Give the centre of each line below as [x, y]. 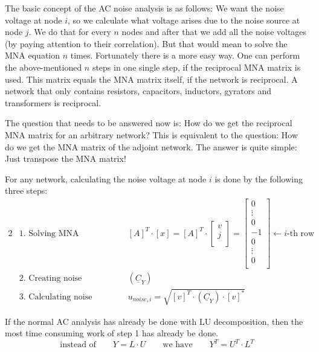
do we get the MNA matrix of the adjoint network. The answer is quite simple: [151, 146]
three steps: [26, 190]
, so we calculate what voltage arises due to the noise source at [184, 20]
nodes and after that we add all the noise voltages [214, 32]
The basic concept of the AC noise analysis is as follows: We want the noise [144, 8]
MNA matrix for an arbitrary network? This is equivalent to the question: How [152, 134]
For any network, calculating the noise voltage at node [106, 178]
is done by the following [259, 178]
